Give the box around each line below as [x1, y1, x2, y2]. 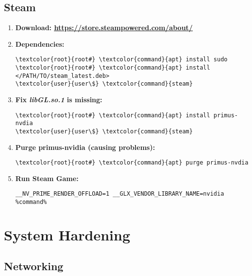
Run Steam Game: [15, 173, 79, 183]
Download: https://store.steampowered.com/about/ [15, 22, 193, 33]
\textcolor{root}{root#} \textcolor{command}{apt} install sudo [15, 56, 228, 63]
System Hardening [4, 224, 131, 244]
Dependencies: [15, 38, 65, 49]
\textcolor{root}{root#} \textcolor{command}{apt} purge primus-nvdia [15, 159, 249, 166]
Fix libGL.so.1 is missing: [15, 94, 102, 105]
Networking [4, 258, 64, 273]
